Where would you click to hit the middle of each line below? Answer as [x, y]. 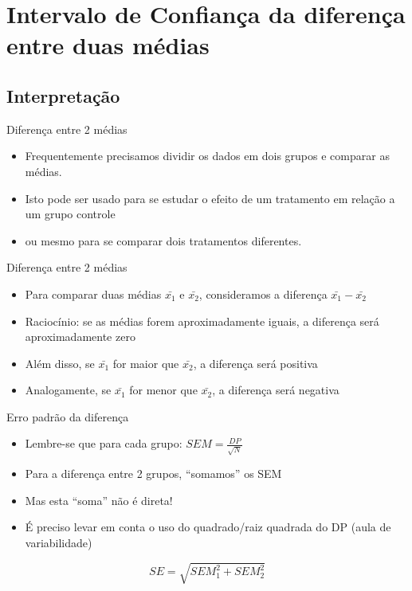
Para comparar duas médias [93, 294]
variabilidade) [59, 542]
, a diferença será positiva [255, 363]
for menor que [163, 390]
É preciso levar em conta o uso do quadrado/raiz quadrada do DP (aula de [208, 527]
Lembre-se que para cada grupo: [104, 443]
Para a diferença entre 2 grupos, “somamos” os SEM [153, 474]
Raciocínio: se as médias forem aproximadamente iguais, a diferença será [202, 321]
